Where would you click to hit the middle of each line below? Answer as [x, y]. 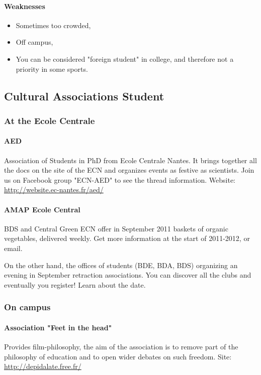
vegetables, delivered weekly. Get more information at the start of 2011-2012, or [127, 238]
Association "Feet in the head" [58, 327]
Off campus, [34, 42]
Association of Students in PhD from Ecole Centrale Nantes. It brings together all [130, 160]
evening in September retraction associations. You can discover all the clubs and [128, 275]
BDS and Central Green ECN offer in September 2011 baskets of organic [116, 228]
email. [13, 248]
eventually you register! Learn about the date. [75, 284]
